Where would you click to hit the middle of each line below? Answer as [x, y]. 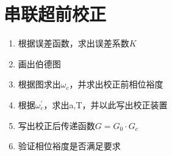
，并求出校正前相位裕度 [116, 84]
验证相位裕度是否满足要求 [69, 146]
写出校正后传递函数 [56, 125]
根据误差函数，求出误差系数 [73, 43]
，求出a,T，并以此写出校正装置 [106, 104]
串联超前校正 [55, 14]
